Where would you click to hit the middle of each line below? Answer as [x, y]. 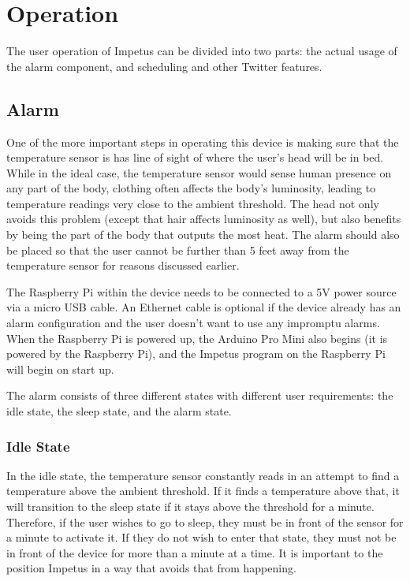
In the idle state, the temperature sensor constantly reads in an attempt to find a [203, 475]
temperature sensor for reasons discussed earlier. [123, 265]
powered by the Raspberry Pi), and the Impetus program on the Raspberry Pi [196, 354]
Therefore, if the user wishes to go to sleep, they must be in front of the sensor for [205, 521]
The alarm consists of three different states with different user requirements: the [200, 395]
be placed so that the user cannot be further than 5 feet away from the [178, 250]
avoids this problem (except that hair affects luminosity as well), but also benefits [204, 219]
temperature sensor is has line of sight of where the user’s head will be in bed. [195, 157]
